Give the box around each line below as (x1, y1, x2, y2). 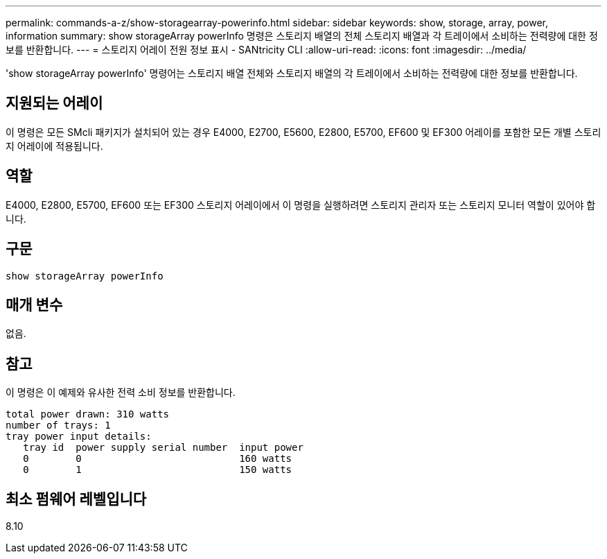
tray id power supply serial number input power (23, 442, 303, 454)
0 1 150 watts (23, 464, 292, 476)
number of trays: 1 (6, 420, 111, 431)
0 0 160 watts (23, 453, 292, 465)
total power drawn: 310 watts (6, 409, 170, 420)
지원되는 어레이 (6, 94, 103, 112)
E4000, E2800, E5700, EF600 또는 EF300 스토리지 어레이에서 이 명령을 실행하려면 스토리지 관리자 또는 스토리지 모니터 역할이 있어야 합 (6, 198, 596, 211)
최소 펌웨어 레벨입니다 (6, 490, 147, 508)
